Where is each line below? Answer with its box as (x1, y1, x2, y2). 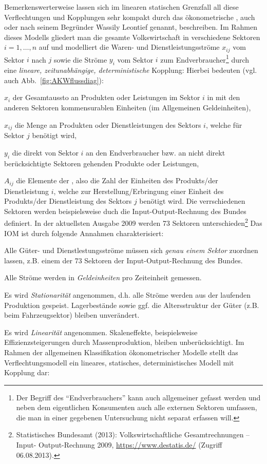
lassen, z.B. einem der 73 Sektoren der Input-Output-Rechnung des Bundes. (4, 255, 243, 265)
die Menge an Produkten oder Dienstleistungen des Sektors (14, 119, 201, 130)
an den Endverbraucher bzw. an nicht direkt (86, 147, 225, 158)
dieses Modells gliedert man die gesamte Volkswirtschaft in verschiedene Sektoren (4, 31, 260, 42)
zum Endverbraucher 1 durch (160, 52, 250, 65)
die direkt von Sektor (12, 147, 79, 158)
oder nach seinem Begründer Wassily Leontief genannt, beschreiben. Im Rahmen (4, 22, 257, 32)
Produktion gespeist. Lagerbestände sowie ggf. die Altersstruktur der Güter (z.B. (4, 299, 259, 310)
